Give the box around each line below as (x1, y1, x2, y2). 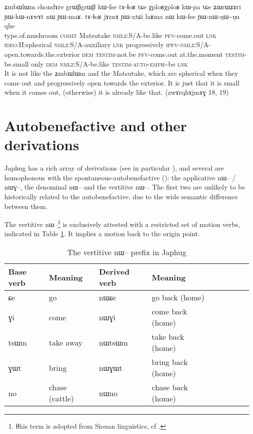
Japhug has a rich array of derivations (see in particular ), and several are (4, 163, 224, 173)
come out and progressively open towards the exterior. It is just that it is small (4, 77, 240, 87)
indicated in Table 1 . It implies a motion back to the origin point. (4, 228, 200, 239)
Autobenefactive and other (4, 116, 187, 136)
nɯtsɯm (99, 336, 128, 348)
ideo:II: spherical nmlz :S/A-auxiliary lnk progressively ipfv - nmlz (4, 39, 195, 50)
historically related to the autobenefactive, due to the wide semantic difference (4, 191, 238, 202)
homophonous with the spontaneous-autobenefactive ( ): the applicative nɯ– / (4, 172, 236, 182)
